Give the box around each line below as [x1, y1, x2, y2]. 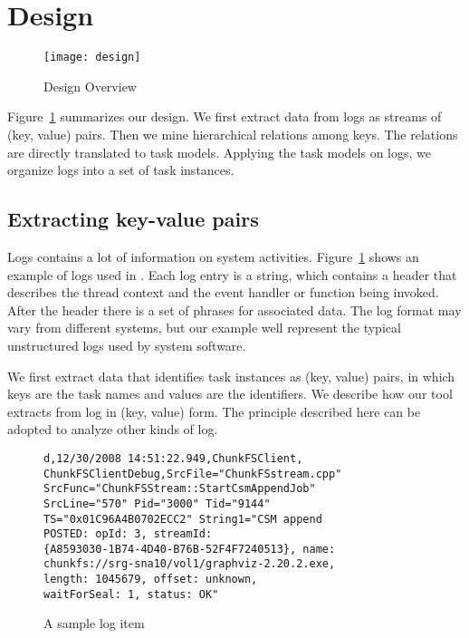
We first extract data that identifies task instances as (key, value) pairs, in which [7, 366, 455, 385]
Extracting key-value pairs [7, 205, 259, 233]
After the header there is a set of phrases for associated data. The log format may [7, 300, 462, 319]
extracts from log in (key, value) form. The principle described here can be [7, 401, 421, 420]
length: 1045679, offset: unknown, [43, 573, 258, 586]
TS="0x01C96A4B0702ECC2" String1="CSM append [43, 512, 322, 526]
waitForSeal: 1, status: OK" [43, 587, 219, 601]
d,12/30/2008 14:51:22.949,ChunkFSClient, [43, 451, 303, 465]
